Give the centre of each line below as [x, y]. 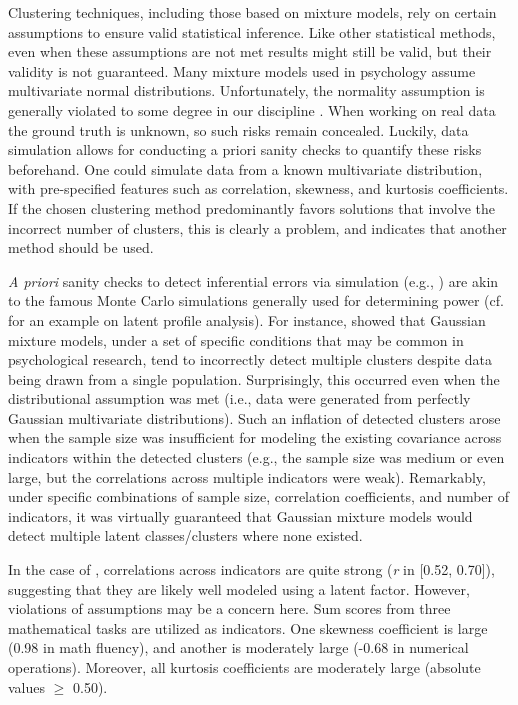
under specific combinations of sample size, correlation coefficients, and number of [259, 496]
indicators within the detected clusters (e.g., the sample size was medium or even [256, 457]
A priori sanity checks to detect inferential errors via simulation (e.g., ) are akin [253, 280]
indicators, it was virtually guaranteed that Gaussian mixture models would [240, 515]
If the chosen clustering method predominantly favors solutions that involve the [252, 207]
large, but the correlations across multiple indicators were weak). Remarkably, [247, 476]
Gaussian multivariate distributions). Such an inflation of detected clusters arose [254, 417]
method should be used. [81, 247]
